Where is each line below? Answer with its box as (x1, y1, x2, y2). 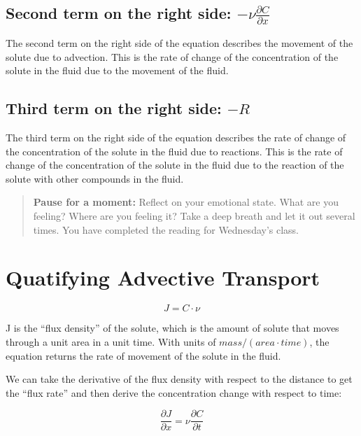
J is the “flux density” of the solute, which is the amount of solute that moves (6, 321, 339, 335)
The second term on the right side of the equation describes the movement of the (6, 36, 353, 50)
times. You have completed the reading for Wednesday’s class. (33, 222, 299, 237)
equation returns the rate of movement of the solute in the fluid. (6, 348, 281, 363)
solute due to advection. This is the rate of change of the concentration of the (6, 49, 339, 64)
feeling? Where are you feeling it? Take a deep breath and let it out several (33, 209, 355, 223)
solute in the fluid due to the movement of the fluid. (6, 63, 229, 78)
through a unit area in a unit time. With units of (6, 334, 216, 349)
